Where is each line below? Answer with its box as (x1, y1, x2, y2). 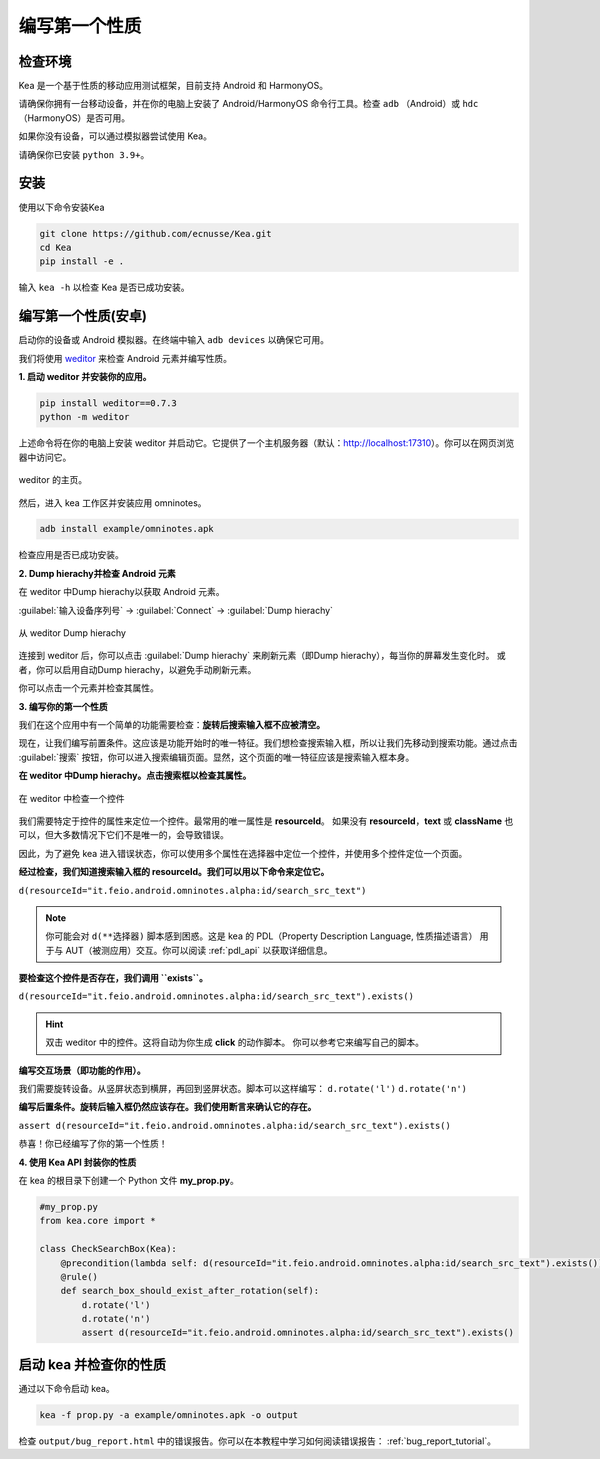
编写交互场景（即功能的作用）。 (18, 1064, 146, 1076)
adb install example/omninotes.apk (39, 523, 214, 535)
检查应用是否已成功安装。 (18, 549, 124, 561)
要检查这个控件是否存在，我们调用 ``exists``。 (18, 972, 209, 984)
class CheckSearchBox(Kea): (39, 1243, 177, 1255)
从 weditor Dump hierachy (18, 627, 127, 639)
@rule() (60, 1271, 99, 1282)
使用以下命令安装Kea (18, 201, 105, 213)
